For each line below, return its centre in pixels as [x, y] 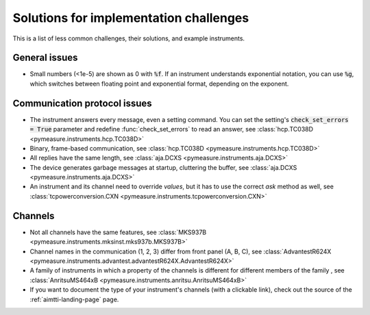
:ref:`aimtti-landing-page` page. [74, 299]
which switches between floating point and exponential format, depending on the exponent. [159, 84]
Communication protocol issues [82, 103]
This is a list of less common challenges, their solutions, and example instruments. [129, 38]
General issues [45, 58]
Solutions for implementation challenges [131, 18]
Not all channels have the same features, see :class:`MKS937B [118, 232]
